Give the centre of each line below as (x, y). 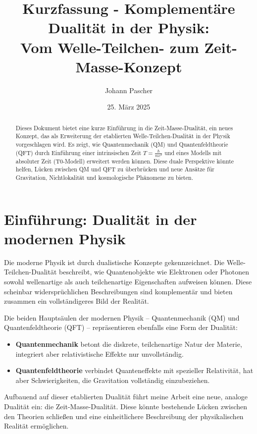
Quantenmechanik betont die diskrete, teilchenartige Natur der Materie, (129, 344)
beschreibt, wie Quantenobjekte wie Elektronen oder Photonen (154, 272)
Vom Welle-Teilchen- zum (109, 47)
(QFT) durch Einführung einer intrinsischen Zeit (78, 152)
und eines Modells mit (193, 152)
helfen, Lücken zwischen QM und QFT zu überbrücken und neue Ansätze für (115, 169)
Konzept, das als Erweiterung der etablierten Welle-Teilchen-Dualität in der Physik (123, 136)
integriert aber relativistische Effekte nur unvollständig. (100, 353)
